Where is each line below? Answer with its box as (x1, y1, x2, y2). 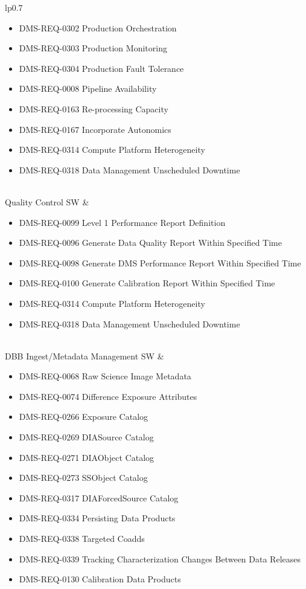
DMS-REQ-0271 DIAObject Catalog (19, 451, 155, 463)
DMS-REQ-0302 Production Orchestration (19, 21, 177, 34)
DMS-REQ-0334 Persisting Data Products (19, 512, 176, 524)
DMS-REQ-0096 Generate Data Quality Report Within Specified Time (19, 236, 282, 249)
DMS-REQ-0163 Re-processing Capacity (19, 102, 168, 115)
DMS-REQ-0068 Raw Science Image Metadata (19, 370, 191, 382)
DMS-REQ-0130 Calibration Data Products (19, 573, 181, 585)
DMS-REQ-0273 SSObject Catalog (19, 471, 148, 484)
